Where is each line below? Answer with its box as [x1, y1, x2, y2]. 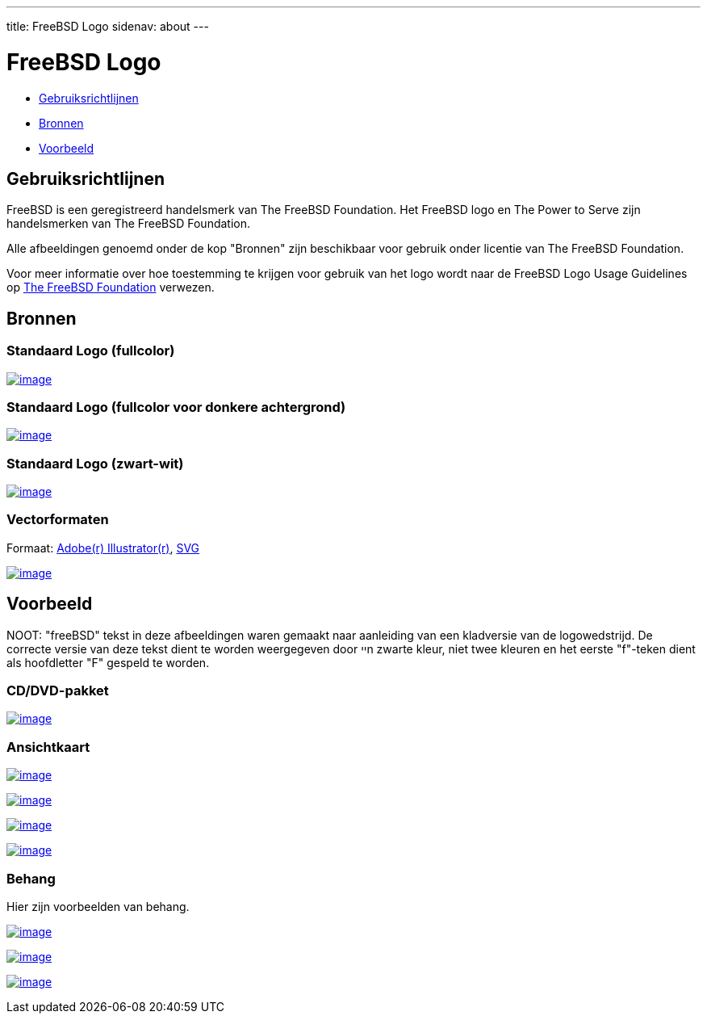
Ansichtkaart [6, 738, 90, 755]
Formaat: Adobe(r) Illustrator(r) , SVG [6, 540, 200, 555]
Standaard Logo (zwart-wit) [6, 455, 184, 472]
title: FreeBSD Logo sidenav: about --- [6, 19, 209, 33]
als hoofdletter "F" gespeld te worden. [6, 655, 210, 670]
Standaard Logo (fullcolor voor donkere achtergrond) [6, 398, 346, 415]
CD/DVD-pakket [6, 682, 109, 699]
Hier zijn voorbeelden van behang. [6, 899, 190, 913]
